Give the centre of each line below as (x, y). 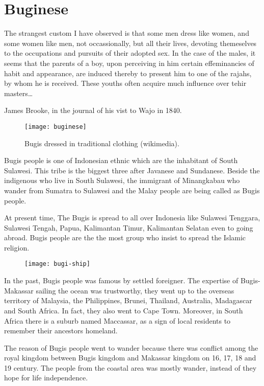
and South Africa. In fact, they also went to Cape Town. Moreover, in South (124, 310)
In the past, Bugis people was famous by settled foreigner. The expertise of (121, 280)
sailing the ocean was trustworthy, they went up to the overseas (135, 290)
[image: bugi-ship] (57, 264)
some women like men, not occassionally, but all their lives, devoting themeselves (130, 43)
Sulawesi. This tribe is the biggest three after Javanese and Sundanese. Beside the (132, 170)
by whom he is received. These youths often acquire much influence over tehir (125, 83)
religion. (17, 247)
